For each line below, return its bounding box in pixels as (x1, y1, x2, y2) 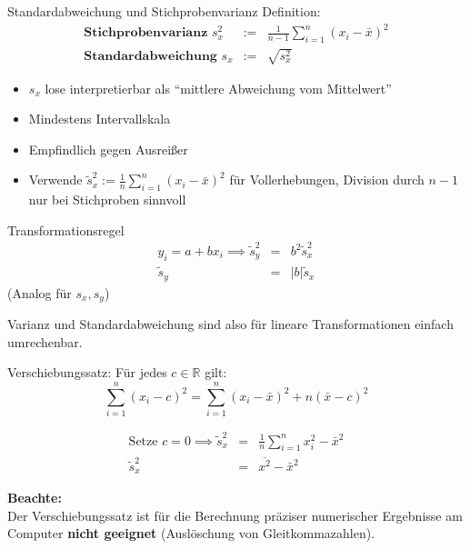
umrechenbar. (7, 332, 83, 351)
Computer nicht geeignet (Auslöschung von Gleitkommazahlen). (7, 524, 375, 543)
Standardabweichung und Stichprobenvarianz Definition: (7, 2, 321, 20)
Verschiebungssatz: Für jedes (7, 363, 167, 382)
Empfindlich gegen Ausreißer (28, 139, 188, 158)
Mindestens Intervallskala (28, 109, 171, 128)
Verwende (28, 170, 83, 189)
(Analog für (7, 283, 72, 302)
